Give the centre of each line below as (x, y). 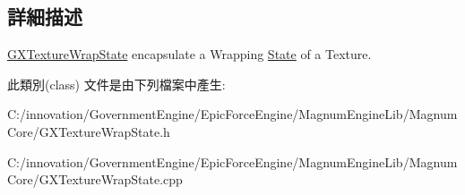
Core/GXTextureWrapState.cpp (95, 179)
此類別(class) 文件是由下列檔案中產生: (116, 84)
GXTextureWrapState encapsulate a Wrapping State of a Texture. (189, 54)
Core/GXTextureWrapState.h (89, 131)
